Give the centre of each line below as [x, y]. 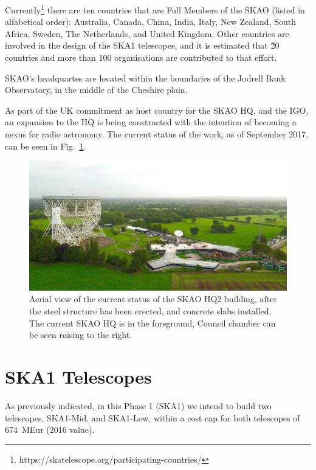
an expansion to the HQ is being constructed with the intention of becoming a [151, 122]
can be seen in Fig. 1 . [46, 146]
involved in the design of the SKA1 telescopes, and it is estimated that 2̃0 [142, 45]
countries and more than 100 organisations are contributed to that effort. [141, 57]
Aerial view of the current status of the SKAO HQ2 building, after [153, 299]
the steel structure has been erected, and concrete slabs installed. [150, 311]
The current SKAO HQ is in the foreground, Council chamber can [153, 323]
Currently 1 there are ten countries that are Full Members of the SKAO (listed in [155, 9]
